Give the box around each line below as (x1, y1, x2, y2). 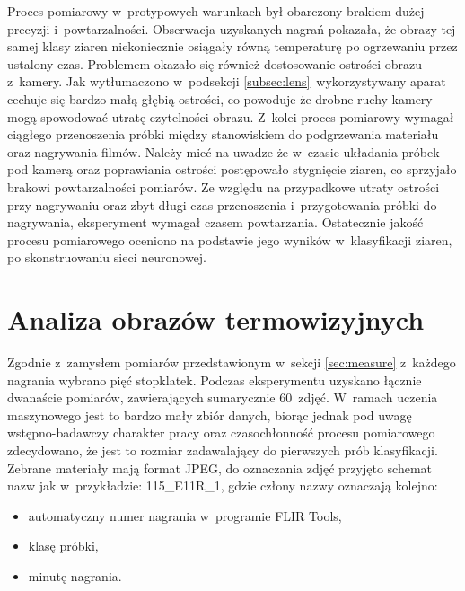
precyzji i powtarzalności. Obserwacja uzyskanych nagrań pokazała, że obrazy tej (7, 19, 456, 38)
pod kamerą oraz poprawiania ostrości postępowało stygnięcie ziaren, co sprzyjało (7, 160, 457, 179)
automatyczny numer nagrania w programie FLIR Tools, (28, 506, 342, 525)
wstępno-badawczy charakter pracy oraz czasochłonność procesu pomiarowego (7, 423, 435, 442)
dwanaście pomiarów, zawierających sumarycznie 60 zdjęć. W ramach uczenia (7, 388, 438, 407)
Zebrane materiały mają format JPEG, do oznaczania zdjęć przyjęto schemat (7, 458, 433, 477)
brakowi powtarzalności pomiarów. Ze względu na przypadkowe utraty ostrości (7, 177, 440, 196)
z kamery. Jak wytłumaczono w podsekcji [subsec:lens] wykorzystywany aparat (7, 72, 446, 91)
